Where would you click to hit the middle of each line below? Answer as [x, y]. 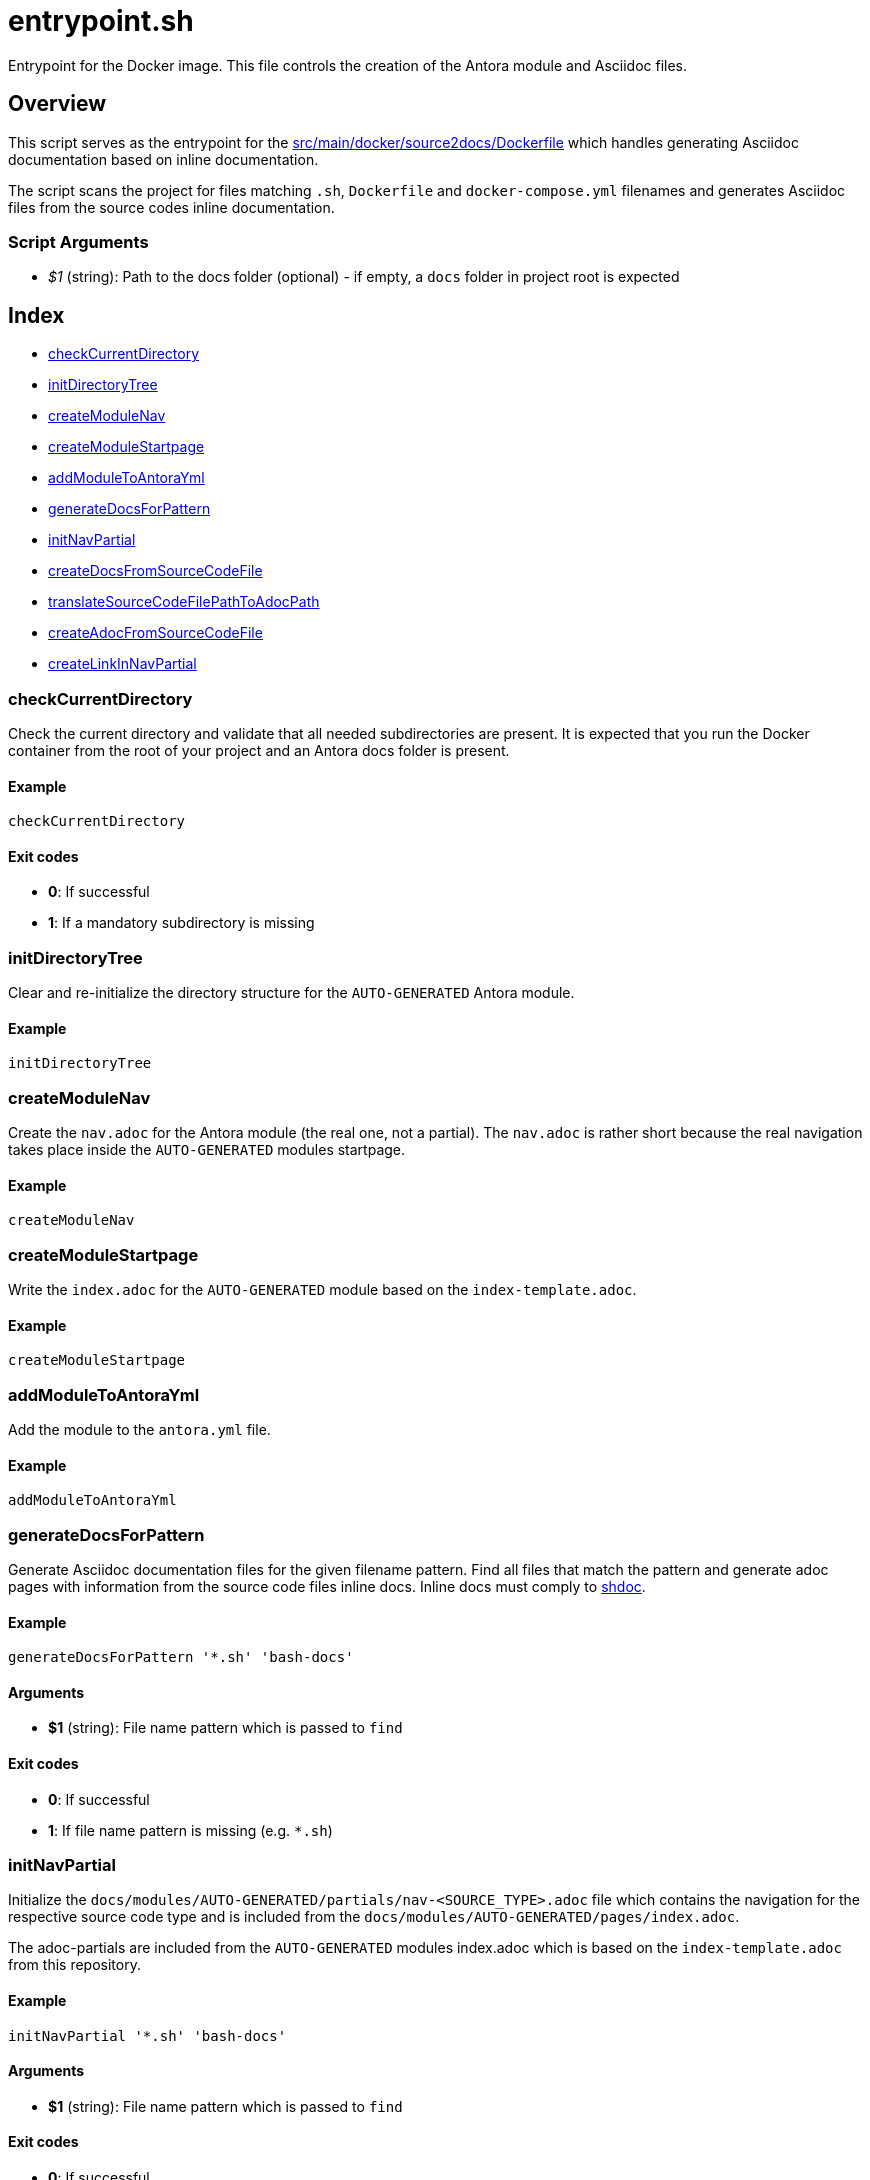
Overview [57, 104]
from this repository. [74, 1965]
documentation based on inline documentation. [163, 159]
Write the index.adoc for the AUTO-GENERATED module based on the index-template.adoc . [322, 1290]
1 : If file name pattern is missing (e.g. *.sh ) [190, 1830]
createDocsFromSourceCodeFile [155, 571]
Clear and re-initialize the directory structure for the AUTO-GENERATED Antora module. [291, 993]
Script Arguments [78, 241]
